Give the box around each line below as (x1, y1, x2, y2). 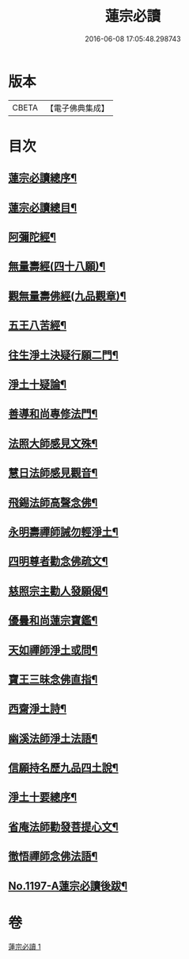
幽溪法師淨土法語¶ (8, 732, 98, 745)
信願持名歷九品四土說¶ (8, 761, 119, 775)
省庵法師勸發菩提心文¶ (8, 820, 119, 833)
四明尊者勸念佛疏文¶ (8, 555, 108, 568)
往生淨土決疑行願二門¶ (8, 348, 119, 362)
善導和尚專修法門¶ (8, 407, 98, 421)
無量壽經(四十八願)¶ (8, 260, 106, 273)
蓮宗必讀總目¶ (8, 200, 77, 215)
